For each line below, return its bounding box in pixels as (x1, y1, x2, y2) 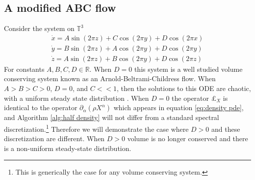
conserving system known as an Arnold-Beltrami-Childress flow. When (4, 73, 216, 84)
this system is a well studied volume (134, 63, 243, 74)
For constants (4, 63, 45, 74)
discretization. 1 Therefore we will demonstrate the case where (4, 122, 189, 134)
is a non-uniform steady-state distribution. (4, 143, 131, 153)
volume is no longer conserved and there (127, 133, 248, 144)
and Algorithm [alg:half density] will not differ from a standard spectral (4, 112, 219, 122)
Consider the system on (4, 23, 75, 33)
